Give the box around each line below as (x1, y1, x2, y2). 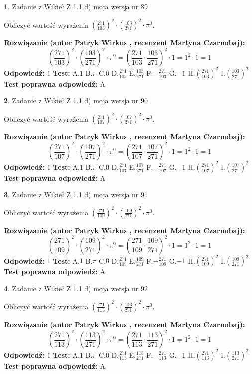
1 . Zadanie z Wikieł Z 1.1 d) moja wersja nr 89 (4, 1, 148, 11)
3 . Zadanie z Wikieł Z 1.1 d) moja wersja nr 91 (4, 189, 148, 199)
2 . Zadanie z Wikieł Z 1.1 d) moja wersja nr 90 (4, 95, 148, 106)
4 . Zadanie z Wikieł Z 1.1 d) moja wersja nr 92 (4, 283, 148, 293)
